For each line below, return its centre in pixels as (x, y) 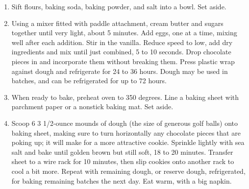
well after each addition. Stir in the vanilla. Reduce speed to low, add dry (122, 42)
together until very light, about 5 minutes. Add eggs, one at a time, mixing (124, 33)
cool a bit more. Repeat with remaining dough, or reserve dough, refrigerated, (128, 171)
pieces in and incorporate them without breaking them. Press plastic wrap (123, 61)
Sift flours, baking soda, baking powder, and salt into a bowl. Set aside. (119, 6)
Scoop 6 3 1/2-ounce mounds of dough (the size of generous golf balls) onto (124, 123)
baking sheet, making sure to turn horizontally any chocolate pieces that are (126, 132)
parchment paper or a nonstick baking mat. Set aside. (92, 106)
